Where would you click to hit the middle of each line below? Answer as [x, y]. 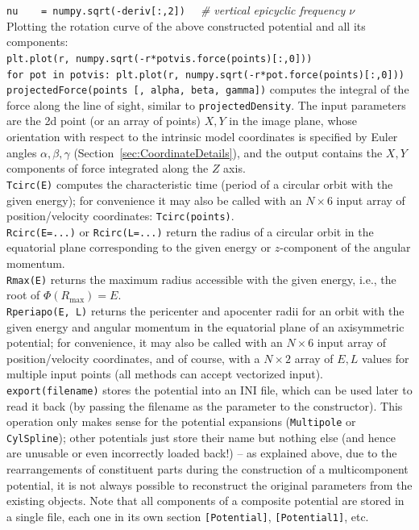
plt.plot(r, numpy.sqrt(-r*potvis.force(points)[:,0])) [160, 58]
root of [23, 295]
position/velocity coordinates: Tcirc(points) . [120, 216]
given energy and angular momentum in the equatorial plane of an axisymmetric [205, 326]
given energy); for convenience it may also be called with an [154, 200]
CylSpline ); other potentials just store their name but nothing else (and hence [201, 437]
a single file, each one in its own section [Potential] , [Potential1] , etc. [188, 516]
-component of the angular [345, 247]
